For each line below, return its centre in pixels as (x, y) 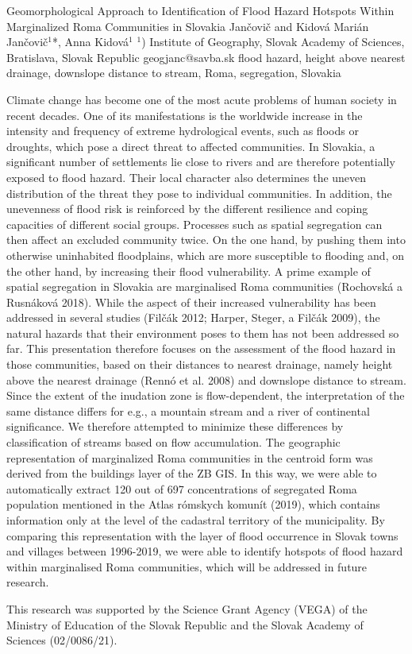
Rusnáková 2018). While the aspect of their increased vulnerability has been (191, 302)
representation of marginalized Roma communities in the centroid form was (190, 457)
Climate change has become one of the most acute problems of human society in (202, 99)
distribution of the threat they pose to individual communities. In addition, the (199, 193)
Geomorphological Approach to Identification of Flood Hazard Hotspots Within (200, 10)
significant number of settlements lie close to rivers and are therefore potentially (201, 162)
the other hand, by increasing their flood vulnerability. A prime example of (189, 271)
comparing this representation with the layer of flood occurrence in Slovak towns (202, 535)
